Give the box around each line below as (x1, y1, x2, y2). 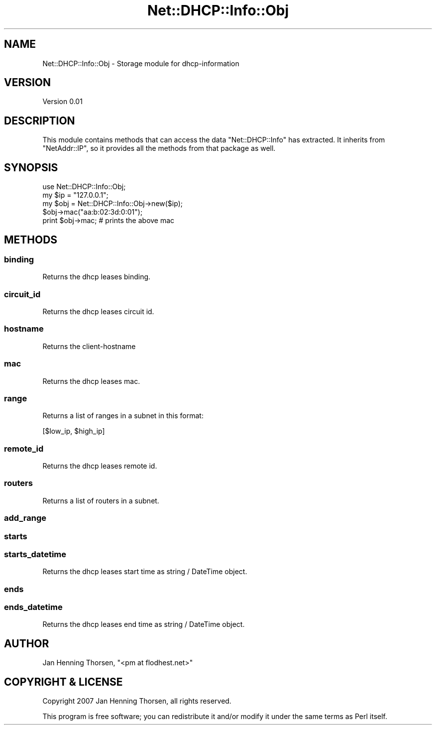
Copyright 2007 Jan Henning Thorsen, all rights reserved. (42, 697, 231, 706)
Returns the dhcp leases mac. (42, 376, 140, 385)
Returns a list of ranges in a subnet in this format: (42, 411, 204, 420)
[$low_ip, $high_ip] (42, 427, 105, 436)
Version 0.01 (42, 97, 83, 106)
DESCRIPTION (4, 114, 75, 127)
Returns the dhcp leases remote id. (42, 462, 157, 471)
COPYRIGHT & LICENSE (4, 675, 123, 688)
